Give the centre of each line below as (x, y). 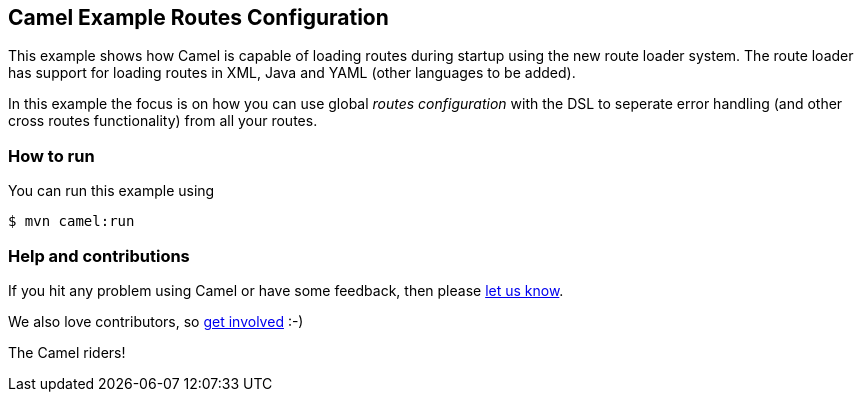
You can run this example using (111, 191)
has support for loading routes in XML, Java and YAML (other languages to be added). (292, 73)
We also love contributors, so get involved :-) (156, 321)
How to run (51, 155)
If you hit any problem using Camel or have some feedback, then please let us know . (286, 290)
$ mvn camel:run (71, 221)
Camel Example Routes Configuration (198, 17)
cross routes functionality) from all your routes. (163, 121)
